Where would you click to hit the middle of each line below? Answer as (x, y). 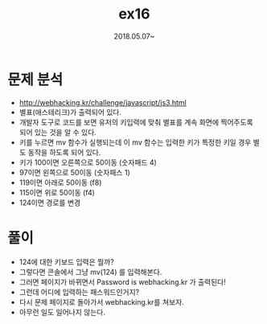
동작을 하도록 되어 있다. (64, 152)
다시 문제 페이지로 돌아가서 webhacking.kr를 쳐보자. (101, 301)
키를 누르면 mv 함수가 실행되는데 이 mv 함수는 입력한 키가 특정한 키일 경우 (135, 142)
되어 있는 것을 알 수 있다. (58, 132)
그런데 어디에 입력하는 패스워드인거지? (79, 292)
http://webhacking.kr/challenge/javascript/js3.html (103, 102)
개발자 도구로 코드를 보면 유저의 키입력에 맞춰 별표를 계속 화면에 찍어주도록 (136, 122)
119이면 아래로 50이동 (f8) (60, 183)
